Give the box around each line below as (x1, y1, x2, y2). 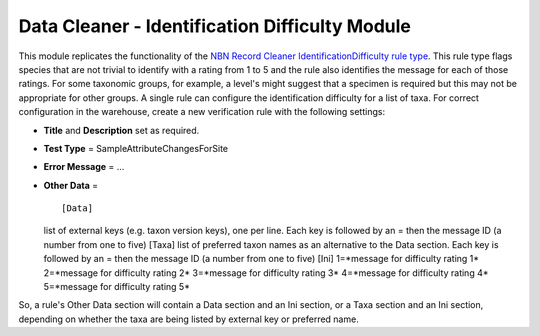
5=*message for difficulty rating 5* (43, 281, 190, 293)
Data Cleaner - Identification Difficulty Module (18, 15, 412, 37)
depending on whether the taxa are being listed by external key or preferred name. (18, 313, 359, 325)
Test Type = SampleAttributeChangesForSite (43, 142, 229, 154)
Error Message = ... (43, 161, 125, 173)
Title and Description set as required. (43, 124, 200, 136)
